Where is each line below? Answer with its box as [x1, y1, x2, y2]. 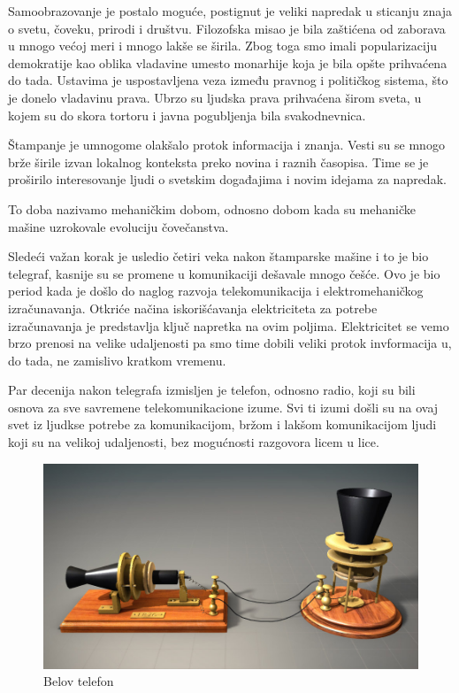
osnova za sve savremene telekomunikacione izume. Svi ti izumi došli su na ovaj [8, 397, 439, 416]
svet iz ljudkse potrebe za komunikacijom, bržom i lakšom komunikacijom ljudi [8, 415, 437, 434]
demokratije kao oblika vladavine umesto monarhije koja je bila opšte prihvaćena [8, 53, 448, 72]
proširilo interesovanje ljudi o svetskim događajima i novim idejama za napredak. [8, 170, 447, 189]
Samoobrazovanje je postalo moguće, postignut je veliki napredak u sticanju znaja [8, 2, 453, 19]
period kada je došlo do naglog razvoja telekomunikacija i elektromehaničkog [8, 281, 424, 300]
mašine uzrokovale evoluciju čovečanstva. [8, 217, 229, 235]
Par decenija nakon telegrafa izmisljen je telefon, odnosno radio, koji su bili [8, 381, 416, 399]
